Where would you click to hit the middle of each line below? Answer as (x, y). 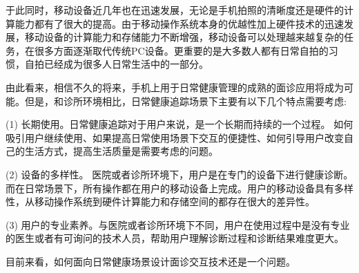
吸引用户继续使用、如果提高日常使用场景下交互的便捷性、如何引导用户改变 (175, 137)
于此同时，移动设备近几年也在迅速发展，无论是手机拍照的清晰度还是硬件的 (175, 10)
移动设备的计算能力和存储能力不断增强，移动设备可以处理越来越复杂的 (184, 37)
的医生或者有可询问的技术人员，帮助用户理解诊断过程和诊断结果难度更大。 (175, 238)
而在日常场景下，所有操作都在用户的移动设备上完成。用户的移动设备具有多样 (179, 188)
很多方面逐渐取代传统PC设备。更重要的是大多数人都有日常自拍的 (181, 50)
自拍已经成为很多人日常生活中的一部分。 (116, 64)
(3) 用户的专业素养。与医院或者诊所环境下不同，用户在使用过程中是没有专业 (178, 224)
